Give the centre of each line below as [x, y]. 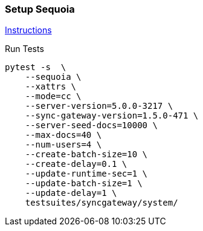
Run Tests [24, 49]
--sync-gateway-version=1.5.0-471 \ [112, 116]
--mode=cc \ [53, 96]
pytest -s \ [36, 67]
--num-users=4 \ [63, 145]
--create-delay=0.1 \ [76, 164]
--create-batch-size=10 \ [86, 155]
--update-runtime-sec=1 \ [86, 174]
